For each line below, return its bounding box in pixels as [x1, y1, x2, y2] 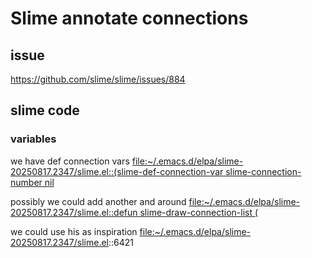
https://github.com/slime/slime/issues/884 [10, 73, 186, 85]
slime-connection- [225, 165, 302, 177]
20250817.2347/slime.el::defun [10, 206, 138, 218]
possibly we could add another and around [10, 195, 187, 207]
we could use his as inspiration [10, 225, 138, 237]
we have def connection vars [10, 155, 130, 167]
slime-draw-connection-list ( [139, 206, 259, 218]
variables [10, 132, 57, 146]
